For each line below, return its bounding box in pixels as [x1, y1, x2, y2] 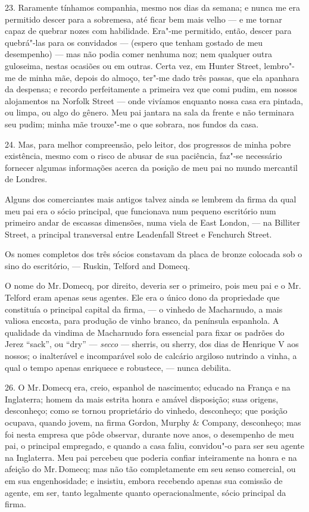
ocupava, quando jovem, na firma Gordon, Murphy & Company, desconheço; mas [5, 416, 301, 428]
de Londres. [5, 173, 48, 185]
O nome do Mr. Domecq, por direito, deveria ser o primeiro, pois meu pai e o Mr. [5, 279, 301, 292]
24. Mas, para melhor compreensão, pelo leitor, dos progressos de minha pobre [5, 138, 291, 150]
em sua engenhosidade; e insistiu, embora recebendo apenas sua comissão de [5, 474, 283, 486]
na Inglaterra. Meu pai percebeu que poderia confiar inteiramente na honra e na [5, 451, 297, 463]
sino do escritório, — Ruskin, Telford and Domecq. [5, 259, 191, 271]
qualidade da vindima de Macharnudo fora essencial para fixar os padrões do [5, 326, 285, 338]
